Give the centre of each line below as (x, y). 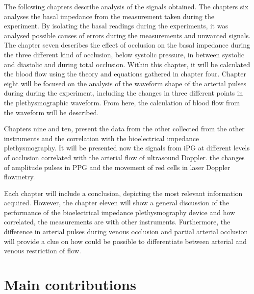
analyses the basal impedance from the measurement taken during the (109, 16)
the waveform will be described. (51, 112)
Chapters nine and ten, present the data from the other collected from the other (124, 129)
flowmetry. (20, 177)
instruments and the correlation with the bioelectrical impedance (102, 138)
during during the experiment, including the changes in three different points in (124, 93)
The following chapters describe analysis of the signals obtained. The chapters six (126, 6)
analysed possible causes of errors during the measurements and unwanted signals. (127, 35)
